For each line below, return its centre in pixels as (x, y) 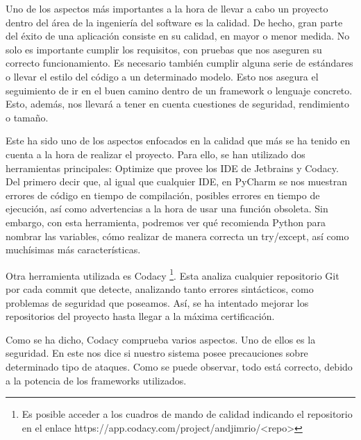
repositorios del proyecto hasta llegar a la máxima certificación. (140, 316)
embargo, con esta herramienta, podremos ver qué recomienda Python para (166, 222)
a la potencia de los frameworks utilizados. (96, 380)
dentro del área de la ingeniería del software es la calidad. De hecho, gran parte (174, 22)
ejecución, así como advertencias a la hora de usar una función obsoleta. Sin (167, 209)
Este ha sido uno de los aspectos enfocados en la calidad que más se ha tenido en (178, 141)
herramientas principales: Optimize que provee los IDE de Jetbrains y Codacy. (172, 168)
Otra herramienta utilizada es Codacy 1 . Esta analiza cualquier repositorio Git (173, 274)
